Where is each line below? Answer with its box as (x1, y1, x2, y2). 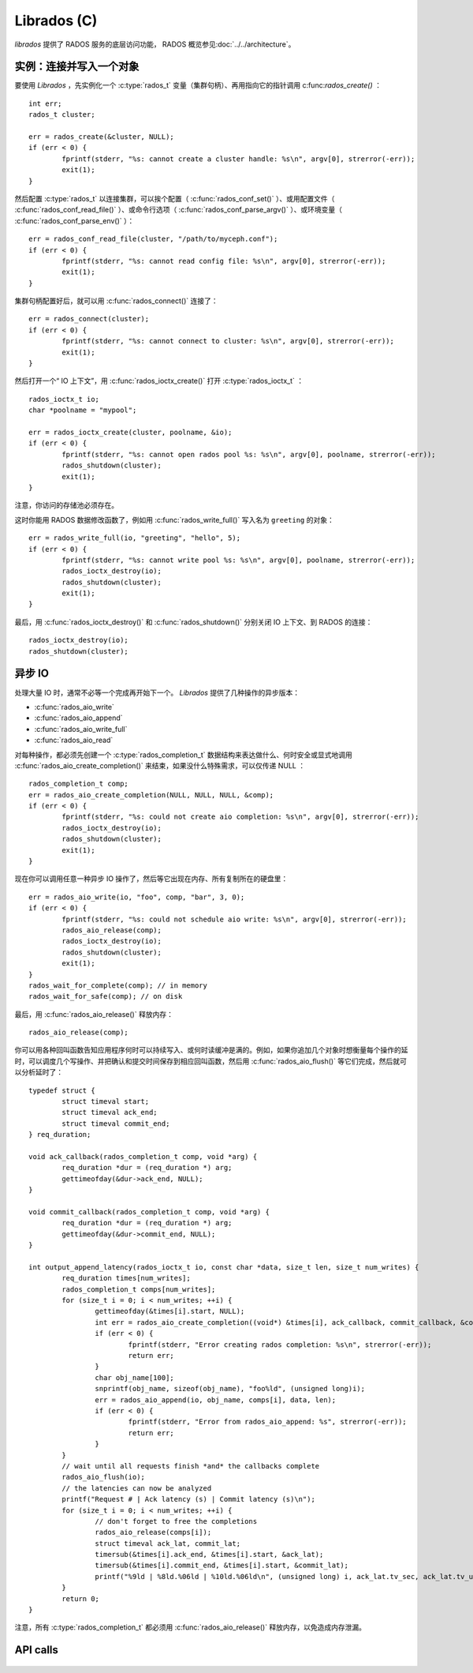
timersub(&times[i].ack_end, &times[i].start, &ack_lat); (95, 1550, 324, 1559)
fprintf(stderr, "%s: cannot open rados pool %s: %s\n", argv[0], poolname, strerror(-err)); (61, 450, 437, 459)
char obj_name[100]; (95, 1373, 175, 1382)
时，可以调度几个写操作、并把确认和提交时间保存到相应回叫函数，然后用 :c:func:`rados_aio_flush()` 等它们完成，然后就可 (14, 1056, 408, 1066)
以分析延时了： (14, 1067, 63, 1077)
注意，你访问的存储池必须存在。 (14, 501, 118, 510)
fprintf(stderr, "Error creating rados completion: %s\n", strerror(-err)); (128, 1340, 432, 1349)
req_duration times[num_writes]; (61, 1274, 191, 1283)
